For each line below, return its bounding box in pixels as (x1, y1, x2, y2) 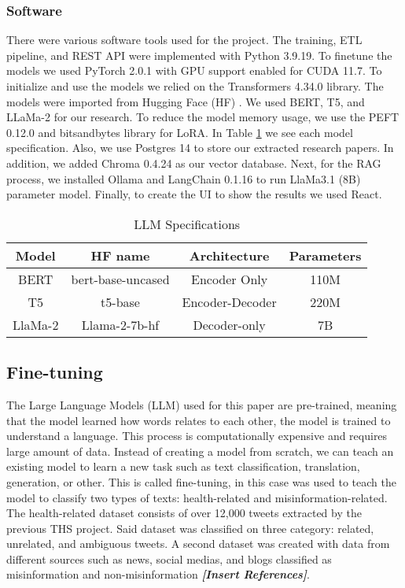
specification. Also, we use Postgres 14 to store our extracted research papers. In (6, 139, 394, 156)
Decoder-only (193, 315, 266, 334)
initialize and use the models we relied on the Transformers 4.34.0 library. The (6, 78, 384, 94)
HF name (90, 246, 150, 264)
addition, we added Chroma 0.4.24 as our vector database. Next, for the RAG (6, 154, 381, 171)
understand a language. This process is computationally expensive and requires (6, 427, 388, 444)
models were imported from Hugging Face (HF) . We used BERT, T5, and (6, 93, 365, 109)
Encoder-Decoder (182, 292, 277, 311)
